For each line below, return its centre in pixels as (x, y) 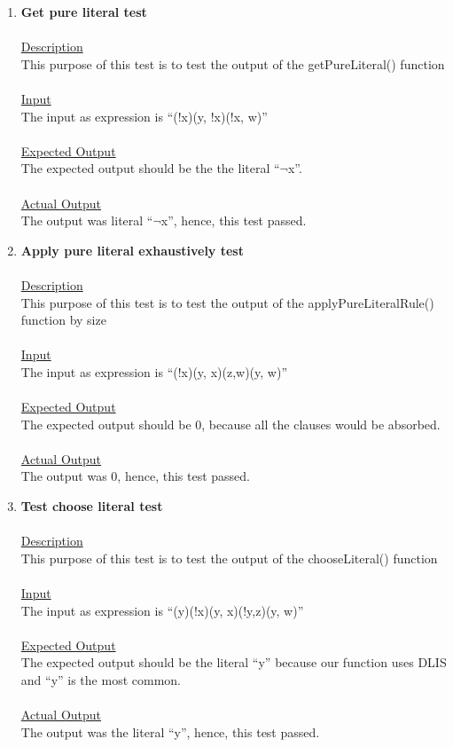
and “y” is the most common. (101, 679)
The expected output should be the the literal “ (150, 168)
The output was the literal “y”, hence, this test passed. (170, 731)
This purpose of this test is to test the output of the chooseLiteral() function (229, 558)
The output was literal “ (87, 220)
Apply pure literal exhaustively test (132, 250)
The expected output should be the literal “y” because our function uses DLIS (234, 662)
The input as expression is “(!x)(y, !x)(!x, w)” (144, 116)
